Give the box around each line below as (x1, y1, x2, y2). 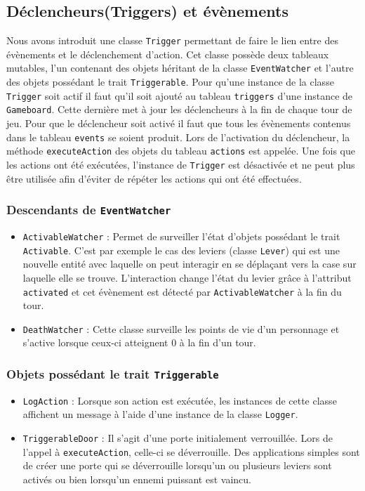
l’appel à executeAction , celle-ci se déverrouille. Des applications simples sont (22, 444, 360, 459)
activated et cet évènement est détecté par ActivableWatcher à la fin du (22, 284, 342, 299)
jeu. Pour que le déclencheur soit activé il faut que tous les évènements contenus (6, 116, 351, 131)
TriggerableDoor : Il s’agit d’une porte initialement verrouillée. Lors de (22, 431, 333, 445)
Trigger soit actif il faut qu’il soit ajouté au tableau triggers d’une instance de (6, 88, 353, 103)
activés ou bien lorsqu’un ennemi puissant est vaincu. (22, 472, 251, 487)
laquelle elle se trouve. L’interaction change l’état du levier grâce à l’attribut (22, 270, 352, 284)
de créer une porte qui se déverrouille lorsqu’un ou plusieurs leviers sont (22, 458, 332, 473)
